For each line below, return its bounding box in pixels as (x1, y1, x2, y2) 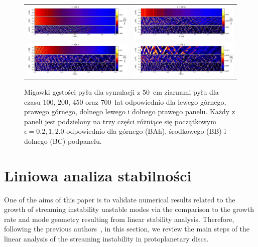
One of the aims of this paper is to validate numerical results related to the (4, 194, 235, 204)
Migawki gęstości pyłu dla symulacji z (24, 87, 141, 97)
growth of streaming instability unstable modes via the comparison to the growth (4, 204, 254, 214)
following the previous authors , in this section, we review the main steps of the (4, 223, 250, 234)
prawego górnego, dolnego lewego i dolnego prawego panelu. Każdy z (24, 106, 235, 117)
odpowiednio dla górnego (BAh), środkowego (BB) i (66, 126, 226, 136)
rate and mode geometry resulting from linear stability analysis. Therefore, (4, 213, 234, 224)
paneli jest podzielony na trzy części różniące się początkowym (24, 116, 216, 126)
